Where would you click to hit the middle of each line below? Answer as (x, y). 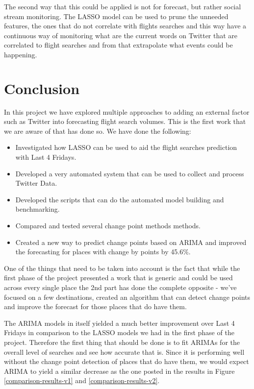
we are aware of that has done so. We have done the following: (98, 131)
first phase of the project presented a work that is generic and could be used (118, 278)
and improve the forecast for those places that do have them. (95, 306)
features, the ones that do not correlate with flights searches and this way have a (125, 26)
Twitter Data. (36, 183)
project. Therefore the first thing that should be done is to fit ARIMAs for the (122, 342)
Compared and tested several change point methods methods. (108, 226)
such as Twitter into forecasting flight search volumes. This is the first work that (125, 121)
